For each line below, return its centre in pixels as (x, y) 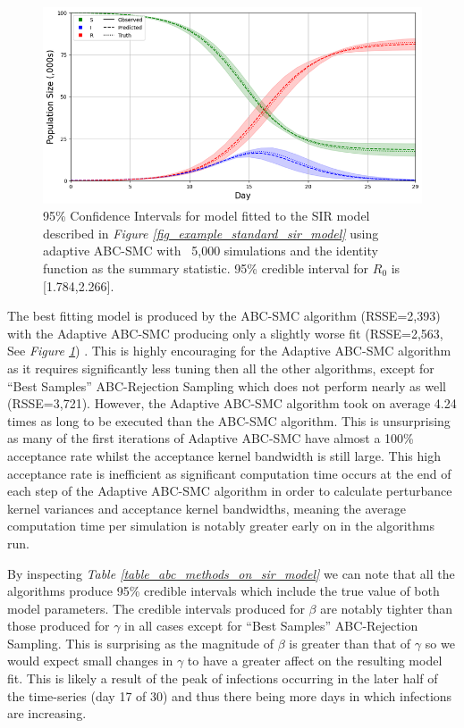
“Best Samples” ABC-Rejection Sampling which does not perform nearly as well (227, 385)
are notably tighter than (387, 608)
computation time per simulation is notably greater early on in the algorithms (221, 526)
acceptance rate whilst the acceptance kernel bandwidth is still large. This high (224, 455)
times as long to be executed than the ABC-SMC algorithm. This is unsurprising (229, 420)
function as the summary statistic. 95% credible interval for (206, 268)
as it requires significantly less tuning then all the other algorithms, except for (221, 368)
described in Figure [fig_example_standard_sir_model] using (211, 233)
